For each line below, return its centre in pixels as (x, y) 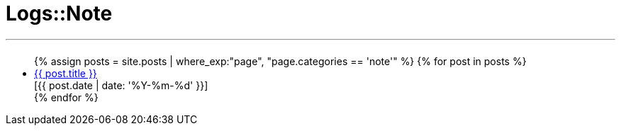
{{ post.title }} (66, 73)
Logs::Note (59, 13)
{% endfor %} (66, 97)
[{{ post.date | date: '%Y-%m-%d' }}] (121, 85)
